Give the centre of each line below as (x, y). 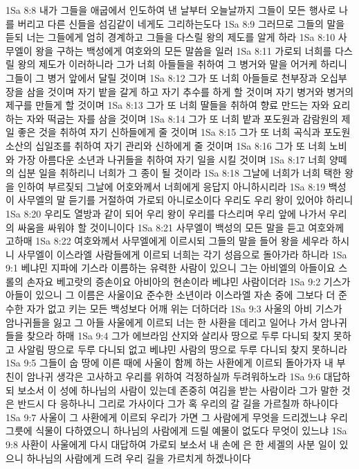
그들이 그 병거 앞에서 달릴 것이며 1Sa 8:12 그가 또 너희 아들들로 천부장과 (162, 77)
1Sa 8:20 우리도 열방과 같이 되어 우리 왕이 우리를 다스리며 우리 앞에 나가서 (166, 213)
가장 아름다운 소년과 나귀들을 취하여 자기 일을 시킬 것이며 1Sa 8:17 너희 (172, 159)
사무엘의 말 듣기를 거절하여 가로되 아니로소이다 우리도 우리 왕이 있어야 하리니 (185, 200)
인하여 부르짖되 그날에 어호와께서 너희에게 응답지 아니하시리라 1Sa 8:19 (172, 186)
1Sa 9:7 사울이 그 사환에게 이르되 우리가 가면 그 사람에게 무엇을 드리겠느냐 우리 (177, 417)
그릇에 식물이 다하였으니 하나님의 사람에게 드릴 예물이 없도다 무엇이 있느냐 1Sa (176, 431)
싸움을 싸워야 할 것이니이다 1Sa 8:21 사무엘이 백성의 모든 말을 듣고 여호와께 (181, 227)
